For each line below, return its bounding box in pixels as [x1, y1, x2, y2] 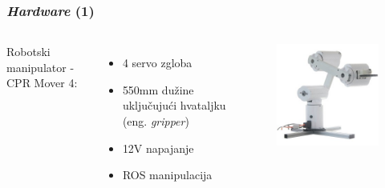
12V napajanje [122, 139, 194, 156]
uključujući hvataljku [122, 97, 226, 114]
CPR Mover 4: [6, 74, 78, 91]
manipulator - [6, 58, 75, 75]
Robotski [6, 43, 51, 60]
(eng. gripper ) [122, 113, 189, 129]
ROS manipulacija [122, 166, 213, 183]
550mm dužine [122, 81, 194, 98]
